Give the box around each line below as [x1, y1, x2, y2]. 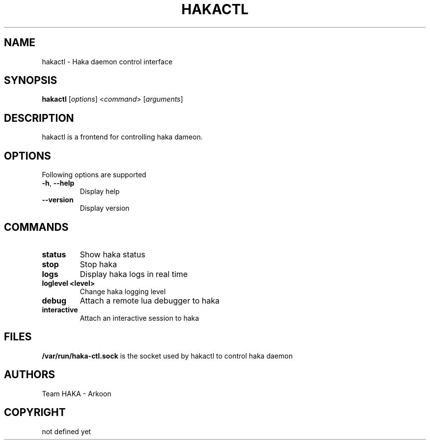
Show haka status [80, 249, 145, 259]
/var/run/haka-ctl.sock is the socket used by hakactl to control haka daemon [42, 351, 293, 360]
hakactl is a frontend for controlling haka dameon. [42, 133, 203, 141]
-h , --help [42, 179, 75, 188]
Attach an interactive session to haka [80, 313, 199, 322]
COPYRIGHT [4, 406, 66, 419]
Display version [80, 204, 130, 213]
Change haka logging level [80, 287, 166, 296]
